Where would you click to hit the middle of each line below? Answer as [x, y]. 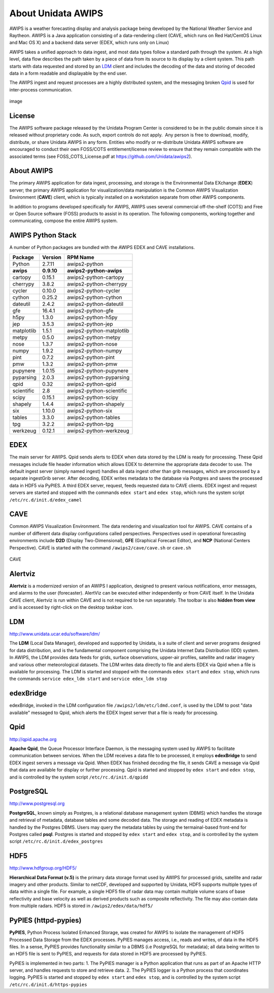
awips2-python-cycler [93, 291]
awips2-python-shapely [95, 404]
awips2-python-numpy [94, 351]
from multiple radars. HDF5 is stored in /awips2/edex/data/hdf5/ [81, 906]
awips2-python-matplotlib [98, 330]
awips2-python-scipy [93, 397]
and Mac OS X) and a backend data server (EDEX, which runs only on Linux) [89, 43]
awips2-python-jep [90, 324]
